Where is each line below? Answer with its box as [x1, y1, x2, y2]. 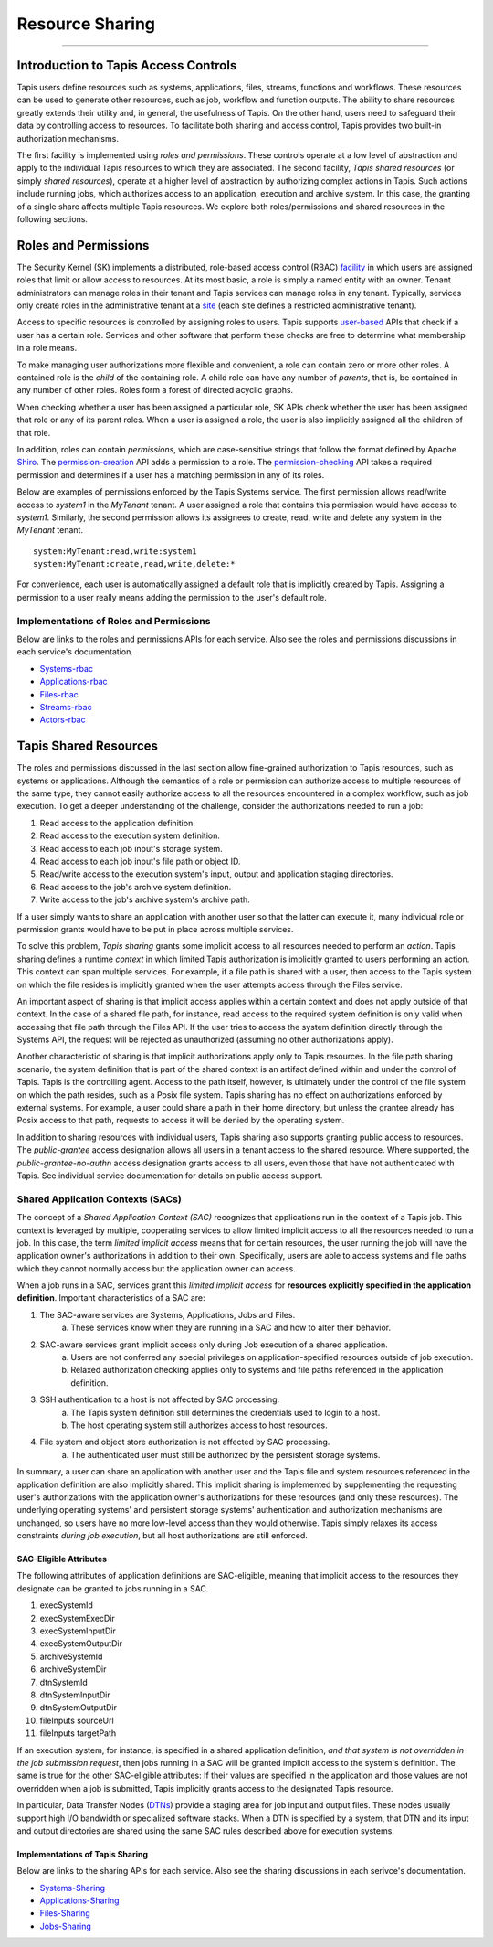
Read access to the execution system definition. [39, 830, 221, 841]
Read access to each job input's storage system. [39, 843, 223, 854]
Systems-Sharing [39, 1882, 105, 1893]
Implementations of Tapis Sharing [16, 1848, 149, 1859]
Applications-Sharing [39, 1895, 120, 1906]
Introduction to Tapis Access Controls [16, 58, 237, 73]
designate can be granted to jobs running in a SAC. [16, 1582, 209, 1594]
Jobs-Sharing [39, 1920, 91, 1931]
